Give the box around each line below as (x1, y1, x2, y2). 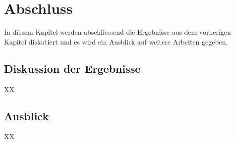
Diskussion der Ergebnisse (4, 60, 141, 76)
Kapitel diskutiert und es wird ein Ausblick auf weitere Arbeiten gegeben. (4, 36, 228, 47)
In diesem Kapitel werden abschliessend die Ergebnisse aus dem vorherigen (4, 27, 231, 37)
